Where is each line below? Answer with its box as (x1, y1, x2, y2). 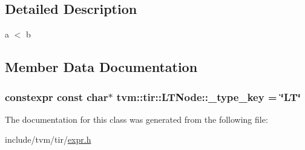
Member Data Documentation (5, 57, 198, 76)
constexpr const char (5, 89, 108, 104)
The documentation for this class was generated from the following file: (5, 112, 268, 125)
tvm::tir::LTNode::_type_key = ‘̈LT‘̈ (116, 89, 301, 104)
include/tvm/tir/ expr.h (5, 133, 91, 146)
